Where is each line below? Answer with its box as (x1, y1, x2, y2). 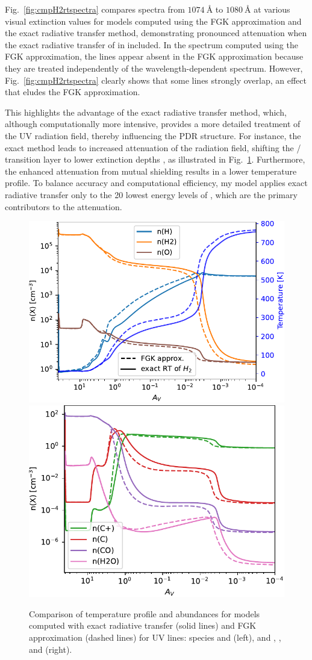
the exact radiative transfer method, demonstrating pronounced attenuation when (5, 26, 307, 39)
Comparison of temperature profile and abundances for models (29, 607, 260, 620)
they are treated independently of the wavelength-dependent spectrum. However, (5, 61, 303, 74)
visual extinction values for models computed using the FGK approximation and (5, 14, 302, 27)
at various (254, 3, 290, 15)
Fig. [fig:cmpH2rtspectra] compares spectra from (5, 3, 185, 15)
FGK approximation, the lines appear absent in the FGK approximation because (5, 50, 304, 63)
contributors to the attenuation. (5, 200, 122, 213)
